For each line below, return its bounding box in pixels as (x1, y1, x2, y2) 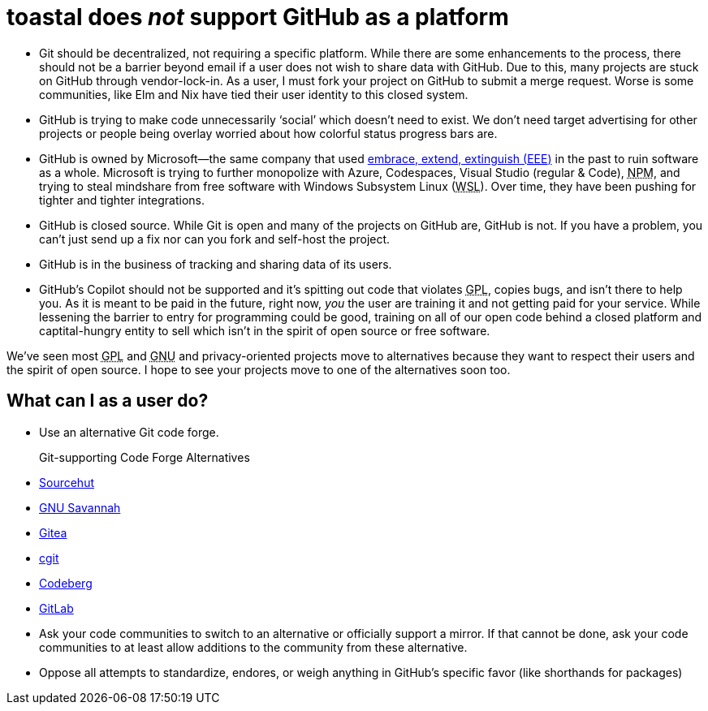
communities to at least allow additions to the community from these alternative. (39, 640, 468, 654)
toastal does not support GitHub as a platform (6, 3, 509, 31)
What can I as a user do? (6, 390, 209, 412)
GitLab (39, 601, 74, 615)
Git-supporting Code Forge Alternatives (39, 450, 250, 464)
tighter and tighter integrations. (39, 192, 205, 207)
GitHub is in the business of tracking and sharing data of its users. (39, 256, 392, 271)
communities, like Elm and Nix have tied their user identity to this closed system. (39, 87, 468, 101)
